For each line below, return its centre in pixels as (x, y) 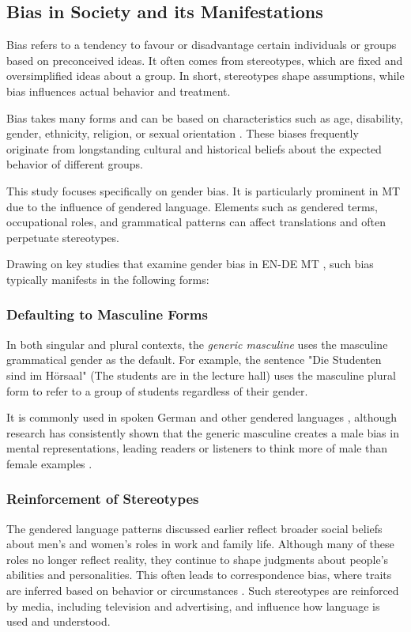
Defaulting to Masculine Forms (107, 314)
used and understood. (58, 621)
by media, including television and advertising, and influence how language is (193, 606)
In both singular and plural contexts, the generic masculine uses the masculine (197, 344)
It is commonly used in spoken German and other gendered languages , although (202, 417)
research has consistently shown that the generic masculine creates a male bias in (203, 432)
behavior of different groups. (75, 164)
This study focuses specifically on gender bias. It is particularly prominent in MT (204, 190)
